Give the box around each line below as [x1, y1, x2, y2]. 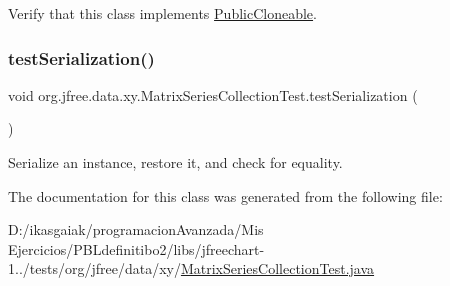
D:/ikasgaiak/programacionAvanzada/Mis [8, 219, 264, 240]
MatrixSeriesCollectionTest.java [180, 258, 375, 279]
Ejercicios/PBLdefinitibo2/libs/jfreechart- [8, 238, 265, 259]
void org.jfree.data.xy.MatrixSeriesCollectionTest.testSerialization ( [8, 84, 418, 105]
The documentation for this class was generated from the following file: [8, 185, 443, 206]
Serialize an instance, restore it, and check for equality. [8, 152, 343, 172]
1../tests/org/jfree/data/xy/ [8, 258, 181, 279]
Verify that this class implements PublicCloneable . [8, 3, 317, 23]
